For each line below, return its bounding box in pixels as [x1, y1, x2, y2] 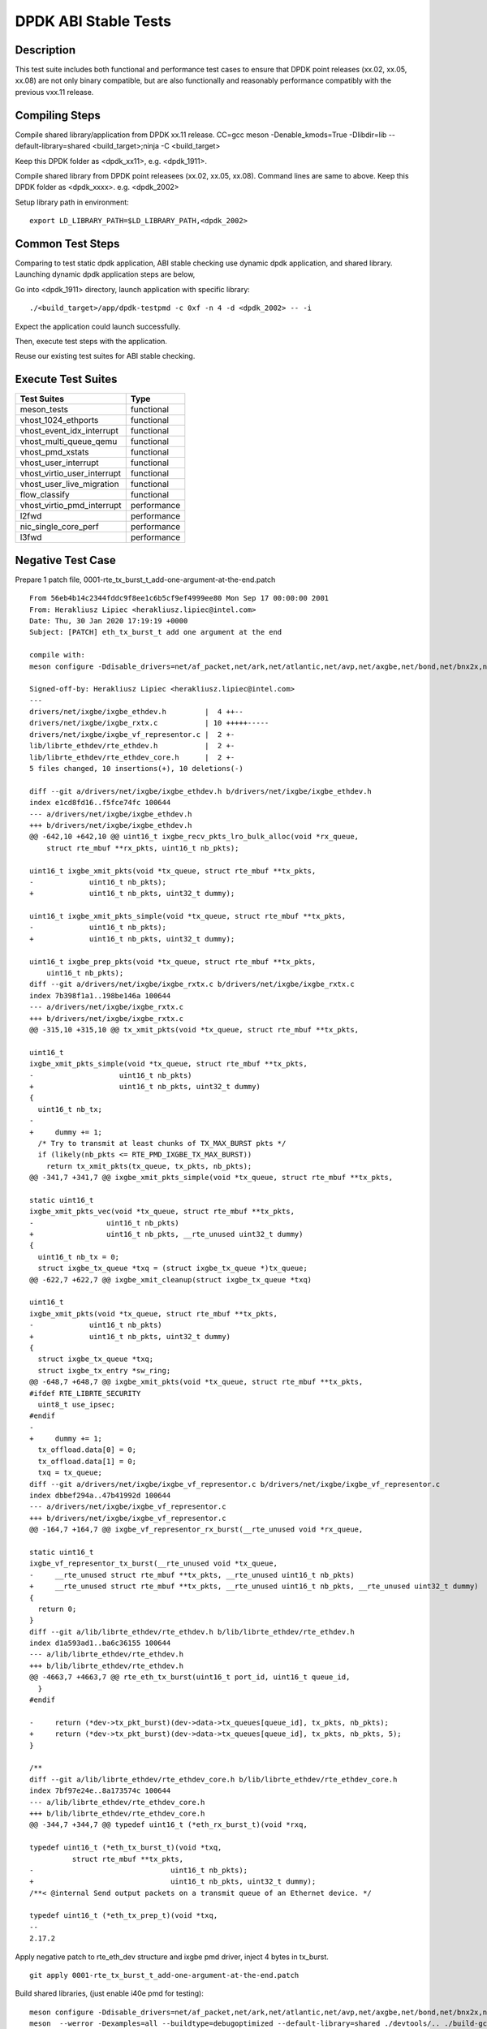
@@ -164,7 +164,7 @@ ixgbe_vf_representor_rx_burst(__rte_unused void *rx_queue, [29, 1525, 364, 1534]
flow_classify [19, 489, 70, 501]
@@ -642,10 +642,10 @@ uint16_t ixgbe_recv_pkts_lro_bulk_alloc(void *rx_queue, [29, 832, 360, 842]
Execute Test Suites [15, 373, 118, 386]
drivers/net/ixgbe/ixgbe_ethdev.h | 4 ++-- [29, 707, 243, 717]
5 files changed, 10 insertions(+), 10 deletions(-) [29, 764, 243, 773]
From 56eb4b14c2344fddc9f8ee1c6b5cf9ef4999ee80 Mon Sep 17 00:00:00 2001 [29, 593, 330, 603]
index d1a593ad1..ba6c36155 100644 [29, 1639, 171, 1648]
